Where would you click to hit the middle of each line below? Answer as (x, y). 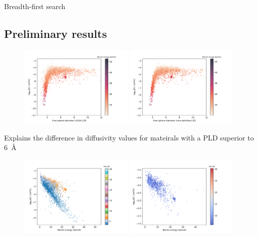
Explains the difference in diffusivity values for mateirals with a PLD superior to (129, 137)
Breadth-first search (35, 6)
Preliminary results (56, 33)
